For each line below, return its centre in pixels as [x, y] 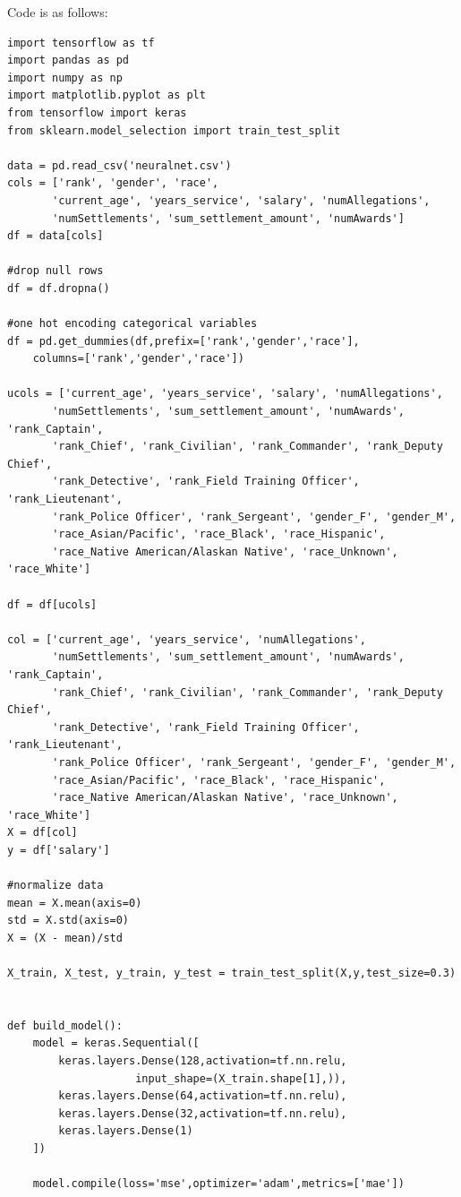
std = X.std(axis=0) [68, 921]
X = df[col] [43, 833]
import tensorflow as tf [81, 43]
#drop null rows [55, 271]
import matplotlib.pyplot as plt [107, 95]
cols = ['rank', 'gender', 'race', [113, 183]
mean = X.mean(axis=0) [75, 903]
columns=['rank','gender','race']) [138, 359]
